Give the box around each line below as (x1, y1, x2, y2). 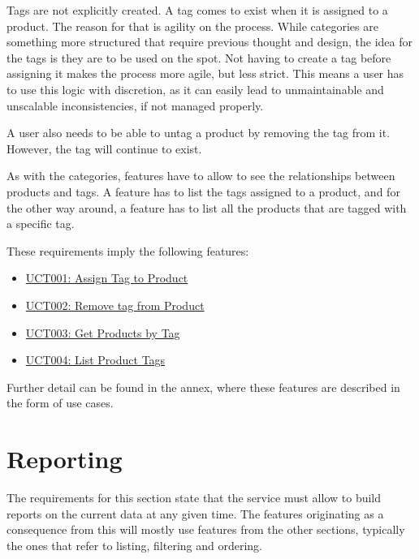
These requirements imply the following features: (6, 242, 249, 259)
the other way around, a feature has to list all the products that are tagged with (6, 199, 407, 216)
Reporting (6, 442, 123, 475)
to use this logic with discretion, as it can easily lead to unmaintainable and (6, 80, 384, 97)
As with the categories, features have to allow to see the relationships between (6, 167, 395, 184)
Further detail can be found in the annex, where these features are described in (6, 378, 400, 395)
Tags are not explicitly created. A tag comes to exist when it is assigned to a (6, 2, 388, 18)
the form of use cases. (6, 394, 114, 411)
